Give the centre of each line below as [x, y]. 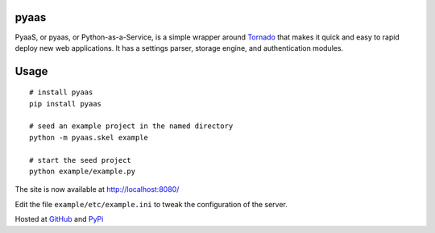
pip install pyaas [66, 104]
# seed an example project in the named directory [131, 126]
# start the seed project [81, 160]
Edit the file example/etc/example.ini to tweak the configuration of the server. [151, 204]
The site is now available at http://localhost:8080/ [97, 189]
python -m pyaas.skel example [89, 137]
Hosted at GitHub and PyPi [59, 219]
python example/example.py [83, 172]
